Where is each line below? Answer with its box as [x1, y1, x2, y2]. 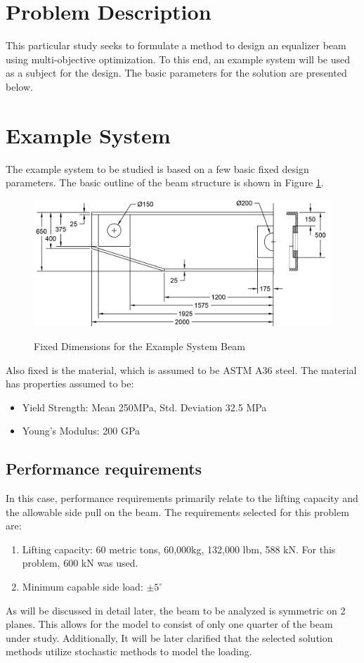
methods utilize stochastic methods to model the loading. [6, 644, 252, 659]
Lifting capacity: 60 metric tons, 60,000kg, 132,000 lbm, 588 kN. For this [22, 541, 336, 556]
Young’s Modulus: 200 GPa [22, 423, 141, 438]
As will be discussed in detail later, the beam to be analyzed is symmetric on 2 [6, 603, 346, 617]
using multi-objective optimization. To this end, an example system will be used [6, 51, 350, 66]
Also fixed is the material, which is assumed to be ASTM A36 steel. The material [6, 362, 357, 377]
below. [6, 79, 33, 94]
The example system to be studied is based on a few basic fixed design [6, 161, 309, 176]
